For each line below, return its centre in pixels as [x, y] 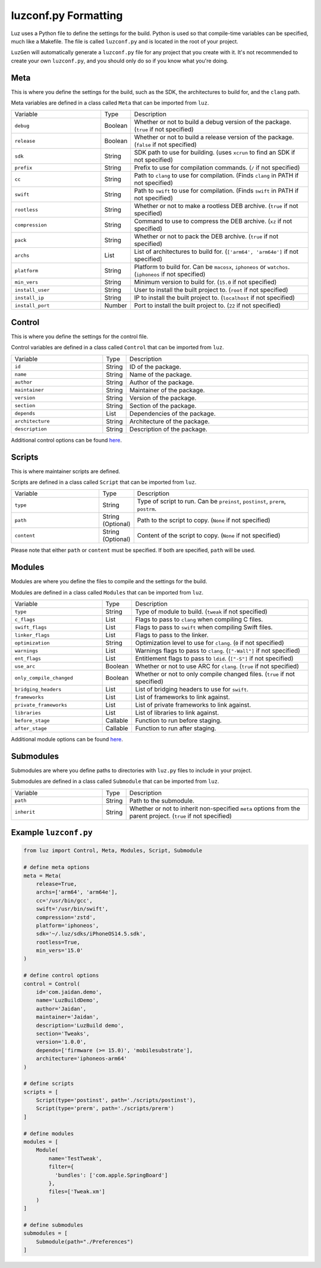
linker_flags [32, 635]
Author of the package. [162, 382]
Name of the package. [160, 375]
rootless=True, [58, 942]
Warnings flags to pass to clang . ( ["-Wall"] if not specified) [218, 651]
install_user [32, 290]
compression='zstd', [66, 917]
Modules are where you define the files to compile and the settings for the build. [109, 581]
